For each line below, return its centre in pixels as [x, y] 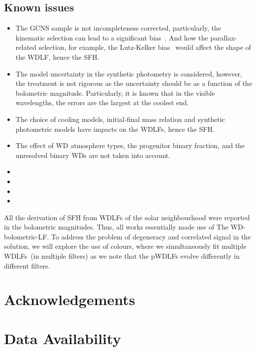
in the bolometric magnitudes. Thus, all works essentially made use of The [116, 227]
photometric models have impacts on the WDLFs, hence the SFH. [115, 129]
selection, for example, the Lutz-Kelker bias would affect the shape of [145, 47]
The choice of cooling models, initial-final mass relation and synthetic [120, 119]
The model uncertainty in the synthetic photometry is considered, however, [129, 73]
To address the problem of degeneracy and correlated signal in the [151, 236]
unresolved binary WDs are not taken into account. [93, 155]
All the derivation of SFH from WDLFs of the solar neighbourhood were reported [127, 217]
